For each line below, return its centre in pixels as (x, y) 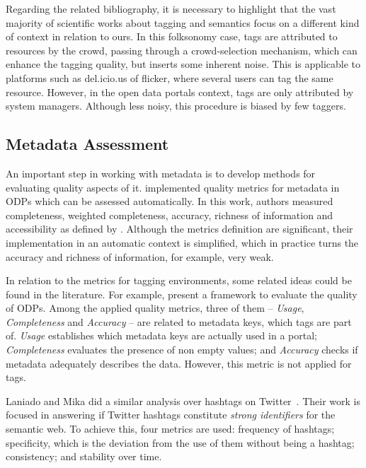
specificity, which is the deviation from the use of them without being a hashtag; (180, 442)
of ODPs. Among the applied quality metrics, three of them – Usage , (155, 308)
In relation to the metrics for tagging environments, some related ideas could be (179, 280)
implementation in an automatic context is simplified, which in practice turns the (182, 242)
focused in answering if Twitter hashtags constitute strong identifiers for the (171, 415)
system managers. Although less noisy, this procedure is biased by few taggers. (176, 106)
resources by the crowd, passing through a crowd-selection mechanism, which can (182, 50)
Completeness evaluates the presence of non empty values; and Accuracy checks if (182, 350)
